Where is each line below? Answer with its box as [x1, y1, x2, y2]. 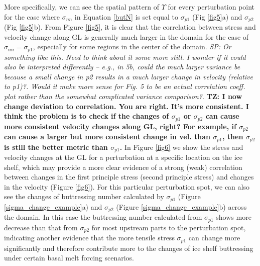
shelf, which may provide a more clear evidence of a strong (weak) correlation [4, 161, 242, 172]
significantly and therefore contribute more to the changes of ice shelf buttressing [4, 242, 253, 253]
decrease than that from [4, 222, 78, 232]
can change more [188, 232, 240, 243]
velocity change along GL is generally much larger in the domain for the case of [4, 31, 249, 42]
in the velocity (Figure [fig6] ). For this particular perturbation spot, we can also [4, 181, 249, 192]
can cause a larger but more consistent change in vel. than [4, 131, 210, 142]
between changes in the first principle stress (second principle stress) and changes [4, 171, 254, 182]
